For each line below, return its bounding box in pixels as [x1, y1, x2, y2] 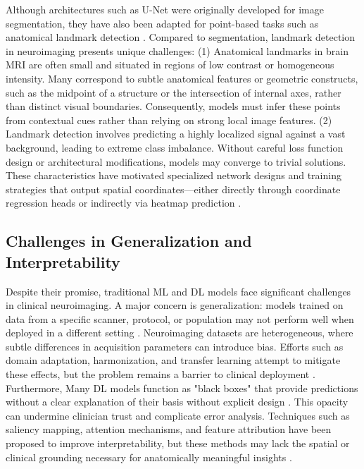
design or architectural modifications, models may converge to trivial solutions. [6, 154, 346, 169]
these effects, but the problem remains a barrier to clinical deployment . [6, 367, 315, 382]
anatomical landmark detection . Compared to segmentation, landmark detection [6, 30, 356, 44]
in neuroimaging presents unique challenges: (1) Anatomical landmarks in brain [6, 43, 349, 58]
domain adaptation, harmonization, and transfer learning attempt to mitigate [6, 353, 341, 367]
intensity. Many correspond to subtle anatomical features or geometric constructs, [6, 71, 358, 85]
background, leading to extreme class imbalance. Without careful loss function [6, 140, 344, 154]
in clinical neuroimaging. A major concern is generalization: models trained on [6, 298, 344, 312]
